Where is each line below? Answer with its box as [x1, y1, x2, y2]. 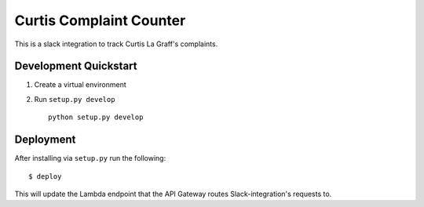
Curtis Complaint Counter [14, 12, 186, 29]
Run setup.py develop [34, 94, 115, 103]
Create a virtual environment [34, 80, 127, 89]
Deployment [14, 133, 76, 147]
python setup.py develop [48, 113, 144, 122]
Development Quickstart [14, 60, 137, 73]
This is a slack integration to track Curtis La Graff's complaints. [14, 39, 218, 49]
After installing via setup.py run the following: [14, 154, 166, 163]
